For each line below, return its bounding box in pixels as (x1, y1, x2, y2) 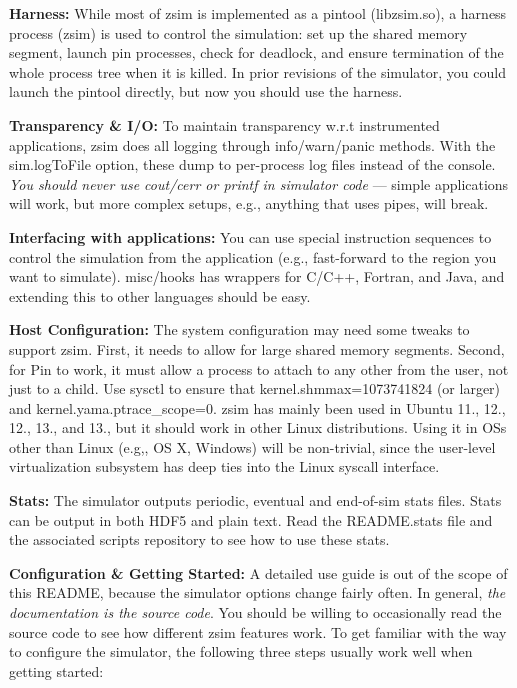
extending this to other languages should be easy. (9, 285, 311, 306)
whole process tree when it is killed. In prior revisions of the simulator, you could (9, 61, 506, 82)
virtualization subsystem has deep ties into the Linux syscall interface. (9, 456, 440, 477)
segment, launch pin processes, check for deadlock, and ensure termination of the (9, 42, 504, 63)
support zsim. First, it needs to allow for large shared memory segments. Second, (9, 338, 505, 359)
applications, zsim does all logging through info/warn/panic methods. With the (9, 134, 496, 155)
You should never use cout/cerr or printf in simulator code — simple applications (9, 173, 509, 194)
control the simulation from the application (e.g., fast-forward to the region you (9, 246, 497, 267)
